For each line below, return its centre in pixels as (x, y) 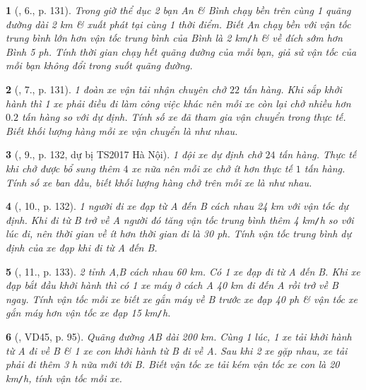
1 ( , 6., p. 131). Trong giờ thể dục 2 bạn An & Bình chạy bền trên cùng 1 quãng (178, 10)
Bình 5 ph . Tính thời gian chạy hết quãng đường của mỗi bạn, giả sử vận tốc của (181, 51)
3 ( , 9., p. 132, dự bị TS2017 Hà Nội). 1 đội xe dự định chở (134, 154)
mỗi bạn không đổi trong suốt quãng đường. (99, 65)
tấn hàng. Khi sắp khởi (292, 89)
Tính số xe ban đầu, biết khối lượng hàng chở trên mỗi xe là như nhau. (159, 182)
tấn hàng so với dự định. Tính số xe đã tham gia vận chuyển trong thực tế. (184, 117)
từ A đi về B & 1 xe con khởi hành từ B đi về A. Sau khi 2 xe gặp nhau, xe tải (177, 350)
